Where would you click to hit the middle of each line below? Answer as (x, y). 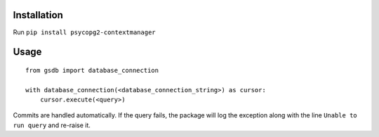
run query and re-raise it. (52, 125)
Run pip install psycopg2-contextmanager (84, 32)
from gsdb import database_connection (92, 70)
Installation (38, 15)
